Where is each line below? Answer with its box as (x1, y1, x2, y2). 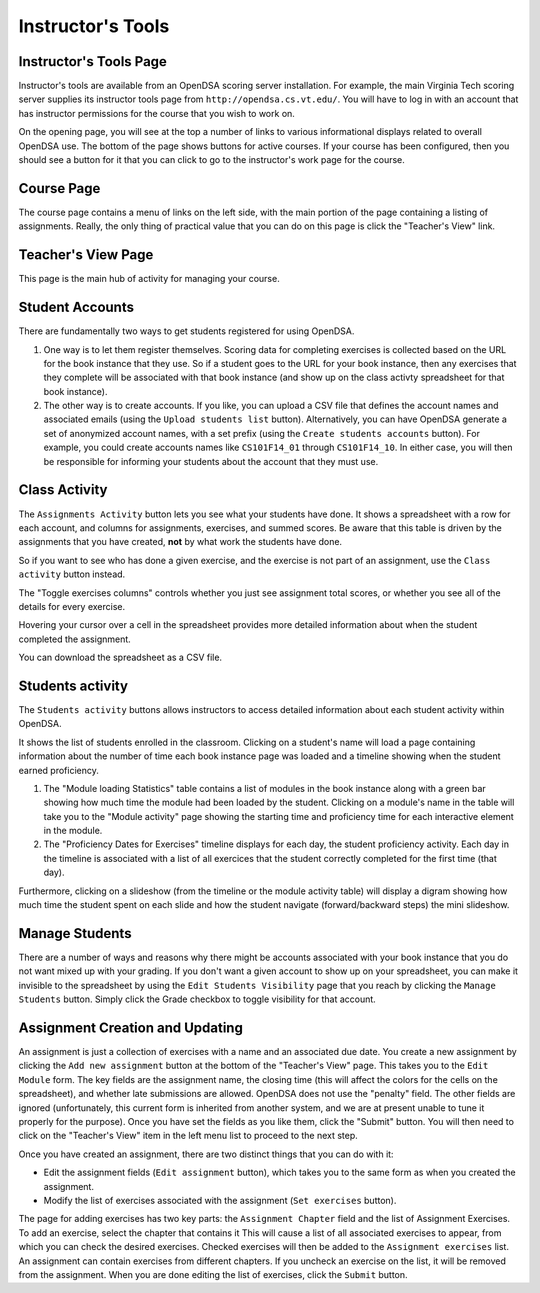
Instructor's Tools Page (18, 53, 167, 70)
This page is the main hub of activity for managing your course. (18, 273, 280, 285)
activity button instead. (18, 568, 126, 580)
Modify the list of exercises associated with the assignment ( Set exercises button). (43, 1194, 397, 1206)
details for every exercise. (18, 600, 126, 612)
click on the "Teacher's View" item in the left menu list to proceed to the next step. (18, 1130, 359, 1142)
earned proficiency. (18, 764, 100, 776)
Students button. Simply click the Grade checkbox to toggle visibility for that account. (18, 993, 377, 1005)
